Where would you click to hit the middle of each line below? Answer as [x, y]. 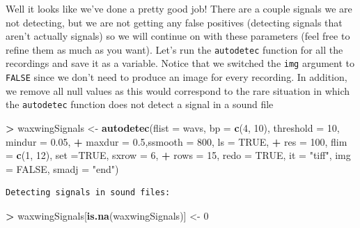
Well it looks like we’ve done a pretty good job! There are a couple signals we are [179, 8]
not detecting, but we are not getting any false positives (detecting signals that [174, 22]
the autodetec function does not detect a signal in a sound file [140, 104]
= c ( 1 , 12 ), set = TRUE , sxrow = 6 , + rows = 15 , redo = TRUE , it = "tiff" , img [178, 155]
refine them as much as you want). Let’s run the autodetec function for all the [174, 49]
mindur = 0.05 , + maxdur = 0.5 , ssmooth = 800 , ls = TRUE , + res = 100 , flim [177, 141]
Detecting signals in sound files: [88, 193]
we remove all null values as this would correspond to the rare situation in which [178, 90]
